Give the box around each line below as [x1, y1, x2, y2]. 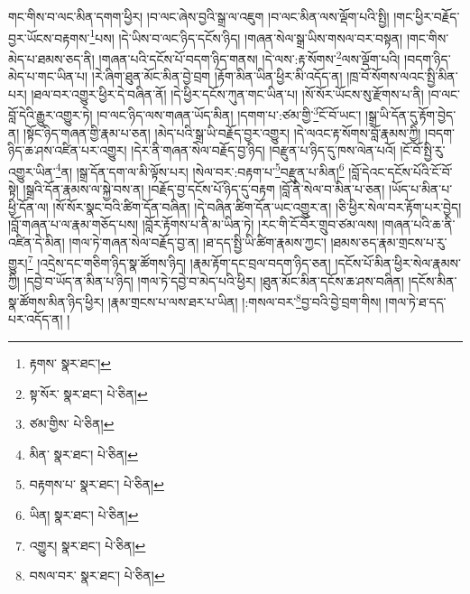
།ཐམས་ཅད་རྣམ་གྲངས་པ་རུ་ [330, 232, 447, 251]
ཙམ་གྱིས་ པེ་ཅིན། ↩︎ [29, 414, 115, 433]
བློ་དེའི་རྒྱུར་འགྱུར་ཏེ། [8, 105, 93, 124]
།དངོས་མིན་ [408, 271, 457, 290]
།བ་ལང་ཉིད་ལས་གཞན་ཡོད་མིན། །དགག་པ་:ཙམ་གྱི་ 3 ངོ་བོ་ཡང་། [97, 103, 362, 124]
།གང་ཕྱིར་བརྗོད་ [393, 7, 460, 25]
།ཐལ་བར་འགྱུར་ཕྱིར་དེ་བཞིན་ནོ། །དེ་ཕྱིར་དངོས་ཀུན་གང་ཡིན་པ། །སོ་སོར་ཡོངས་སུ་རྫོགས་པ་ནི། [31, 84, 424, 103]
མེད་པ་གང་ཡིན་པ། [8, 67, 88, 86]
